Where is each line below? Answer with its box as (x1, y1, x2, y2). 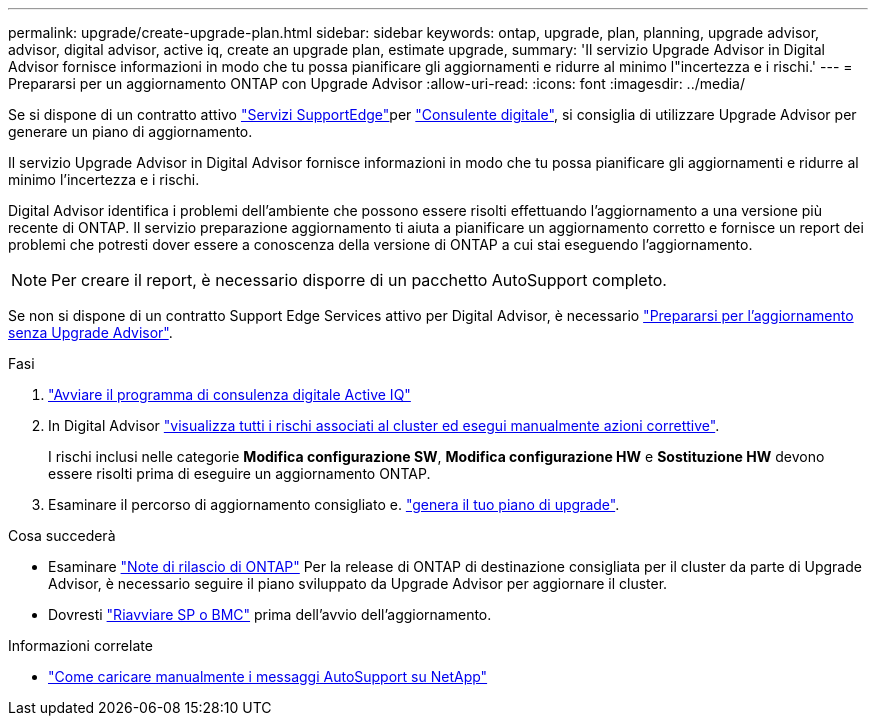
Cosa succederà (8, 527, 116, 544)
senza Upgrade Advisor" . (8, 324, 173, 341)
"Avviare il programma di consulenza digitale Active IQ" (48, 386, 411, 403)
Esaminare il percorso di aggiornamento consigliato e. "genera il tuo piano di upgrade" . (48, 496, 620, 513)
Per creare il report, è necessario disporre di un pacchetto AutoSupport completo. (51, 270, 667, 290)
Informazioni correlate (8, 637, 153, 654)
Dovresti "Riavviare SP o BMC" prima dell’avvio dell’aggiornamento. (48, 606, 492, 623)
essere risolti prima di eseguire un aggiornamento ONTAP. (48, 465, 431, 482)
